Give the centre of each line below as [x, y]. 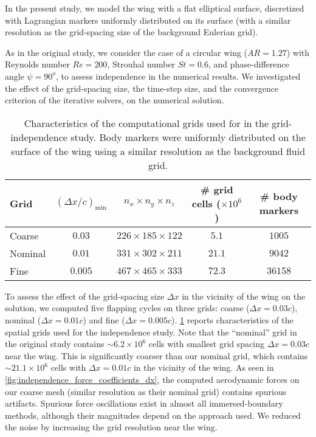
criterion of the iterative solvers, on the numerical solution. [115, 100]
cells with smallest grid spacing [206, 344]
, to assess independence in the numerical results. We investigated [178, 76]
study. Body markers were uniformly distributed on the [188, 137]
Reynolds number [37, 64]
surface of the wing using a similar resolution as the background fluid [158, 151]
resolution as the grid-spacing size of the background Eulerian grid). [132, 32]
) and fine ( [104, 319]
